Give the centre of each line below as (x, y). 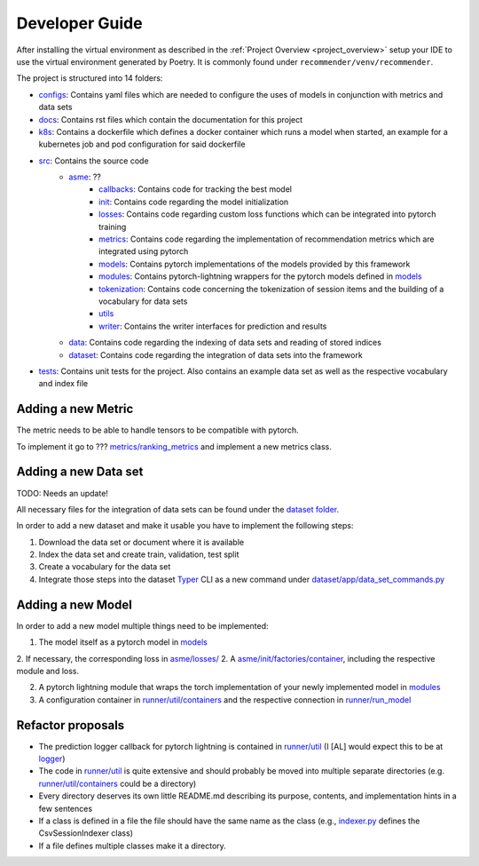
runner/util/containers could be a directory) (118, 783)
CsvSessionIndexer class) (86, 833)
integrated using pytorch (144, 251)
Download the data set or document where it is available (141, 542)
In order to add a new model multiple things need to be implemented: (143, 625)
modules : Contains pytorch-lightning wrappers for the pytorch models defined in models (260, 276)
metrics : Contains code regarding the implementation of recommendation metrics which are (267, 239)
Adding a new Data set (80, 472)
